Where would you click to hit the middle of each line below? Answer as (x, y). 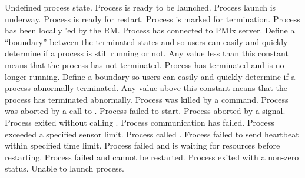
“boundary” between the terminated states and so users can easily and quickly (146, 41)
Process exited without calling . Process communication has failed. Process (140, 122)
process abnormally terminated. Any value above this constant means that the (146, 88)
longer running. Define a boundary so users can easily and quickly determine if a (150, 76)
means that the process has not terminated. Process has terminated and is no (145, 64)
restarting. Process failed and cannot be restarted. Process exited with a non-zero (152, 157)
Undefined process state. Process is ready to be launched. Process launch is (140, 7)
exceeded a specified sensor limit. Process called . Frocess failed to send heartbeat (152, 134)
